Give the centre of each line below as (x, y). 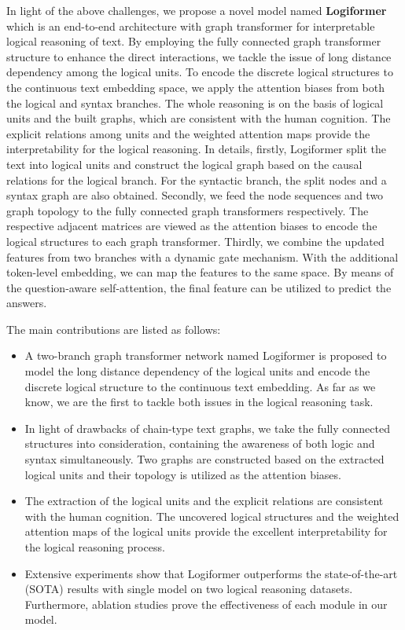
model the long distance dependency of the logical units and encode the (197, 371)
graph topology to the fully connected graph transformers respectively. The (188, 210)
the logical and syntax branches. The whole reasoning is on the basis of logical (195, 103)
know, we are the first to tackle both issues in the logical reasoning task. (199, 402)
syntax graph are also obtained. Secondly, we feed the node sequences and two (195, 195)
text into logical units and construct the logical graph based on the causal (184, 164)
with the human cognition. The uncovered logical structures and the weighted (212, 516)
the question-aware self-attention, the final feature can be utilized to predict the (199, 287)
